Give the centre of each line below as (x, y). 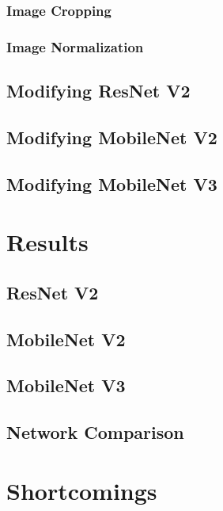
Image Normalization (75, 46)
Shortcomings (82, 490)
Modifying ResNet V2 (98, 91)
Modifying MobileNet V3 (112, 183)
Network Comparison (95, 432)
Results (47, 242)
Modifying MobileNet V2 (112, 137)
